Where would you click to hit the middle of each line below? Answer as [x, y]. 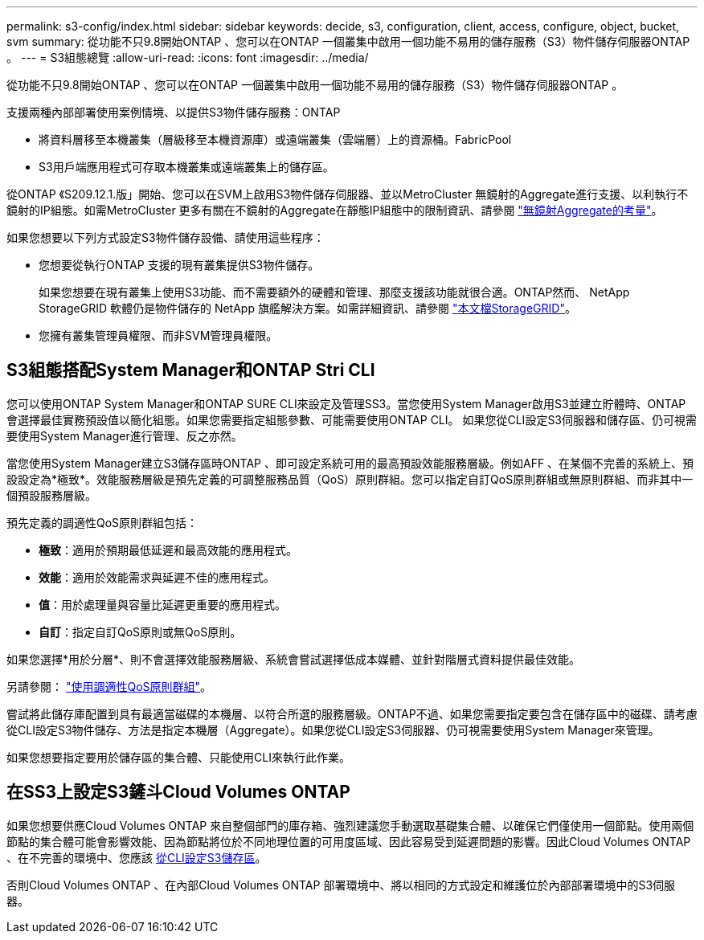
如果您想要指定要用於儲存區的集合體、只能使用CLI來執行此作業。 [178, 757]
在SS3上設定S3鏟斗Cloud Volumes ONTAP [178, 792]
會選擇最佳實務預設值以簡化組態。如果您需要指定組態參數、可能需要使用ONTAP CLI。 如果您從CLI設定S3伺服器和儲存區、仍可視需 [352, 419]
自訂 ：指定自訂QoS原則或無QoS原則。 [140, 631]
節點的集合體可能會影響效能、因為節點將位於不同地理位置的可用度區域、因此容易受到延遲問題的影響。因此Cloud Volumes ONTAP [349, 841]
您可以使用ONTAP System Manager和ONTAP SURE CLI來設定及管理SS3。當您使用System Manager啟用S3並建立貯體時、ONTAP [346, 403]
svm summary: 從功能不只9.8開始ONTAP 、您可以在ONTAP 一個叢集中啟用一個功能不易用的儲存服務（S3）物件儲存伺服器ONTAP [348, 41]
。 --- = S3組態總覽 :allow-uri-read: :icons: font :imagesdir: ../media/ [188, 57]
